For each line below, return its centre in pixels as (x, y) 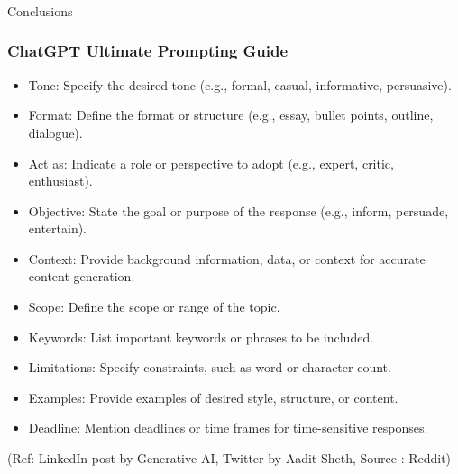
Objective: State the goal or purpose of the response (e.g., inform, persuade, (238, 210)
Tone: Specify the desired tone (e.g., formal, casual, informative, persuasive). (240, 84)
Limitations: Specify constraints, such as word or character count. (210, 367)
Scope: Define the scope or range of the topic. (154, 307)
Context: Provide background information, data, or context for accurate (227, 258)
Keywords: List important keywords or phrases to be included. (201, 337)
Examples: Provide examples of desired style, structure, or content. (213, 397)
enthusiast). (60, 181)
